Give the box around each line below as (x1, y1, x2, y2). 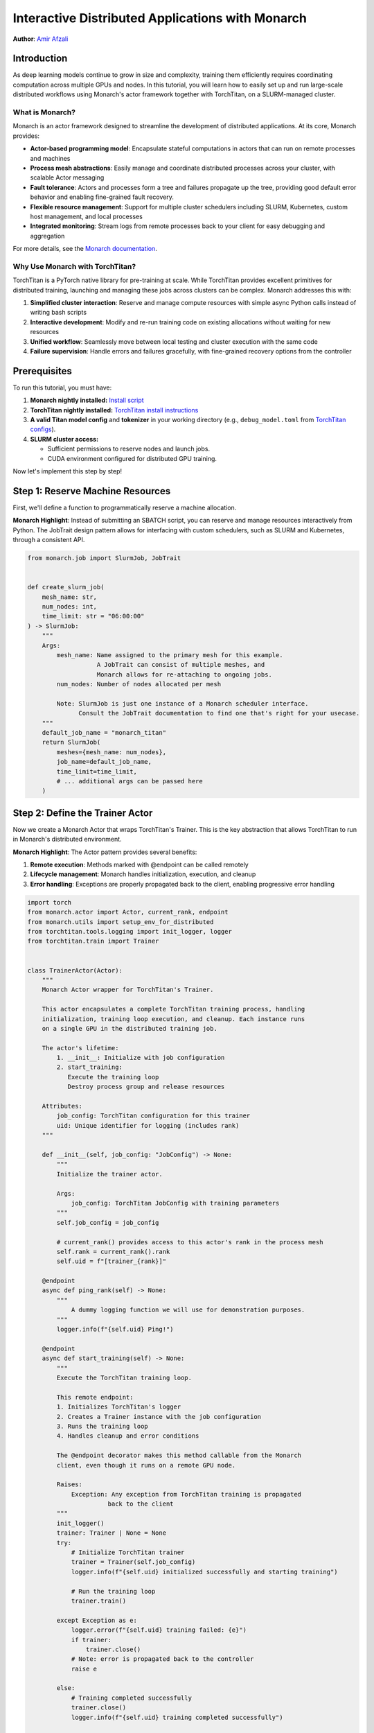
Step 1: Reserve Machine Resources (12, 485, 171, 497)
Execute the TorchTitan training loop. (56, 1373, 192, 1382)
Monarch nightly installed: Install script (30, 396, 145, 405)
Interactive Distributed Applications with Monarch (12, 10, 308, 26)
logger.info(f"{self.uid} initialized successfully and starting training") (71, 1567, 339, 1576)
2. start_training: (56, 1063, 123, 1071)
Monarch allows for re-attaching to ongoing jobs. (96, 670, 273, 679)
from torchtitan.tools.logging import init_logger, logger (27, 928, 232, 936)
